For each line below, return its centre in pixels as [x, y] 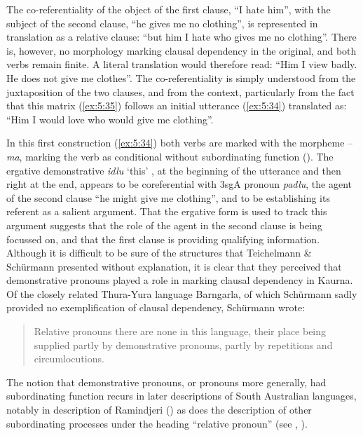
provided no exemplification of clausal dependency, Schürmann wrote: [156, 307]
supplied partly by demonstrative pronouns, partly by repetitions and [183, 345]
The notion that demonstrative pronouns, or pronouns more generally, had [166, 382]
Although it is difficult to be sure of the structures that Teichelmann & [159, 253]
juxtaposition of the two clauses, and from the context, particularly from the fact [180, 91]
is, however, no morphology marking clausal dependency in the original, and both [181, 50]
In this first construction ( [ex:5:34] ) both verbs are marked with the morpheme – [180, 143]
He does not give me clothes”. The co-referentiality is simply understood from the [181, 77]
